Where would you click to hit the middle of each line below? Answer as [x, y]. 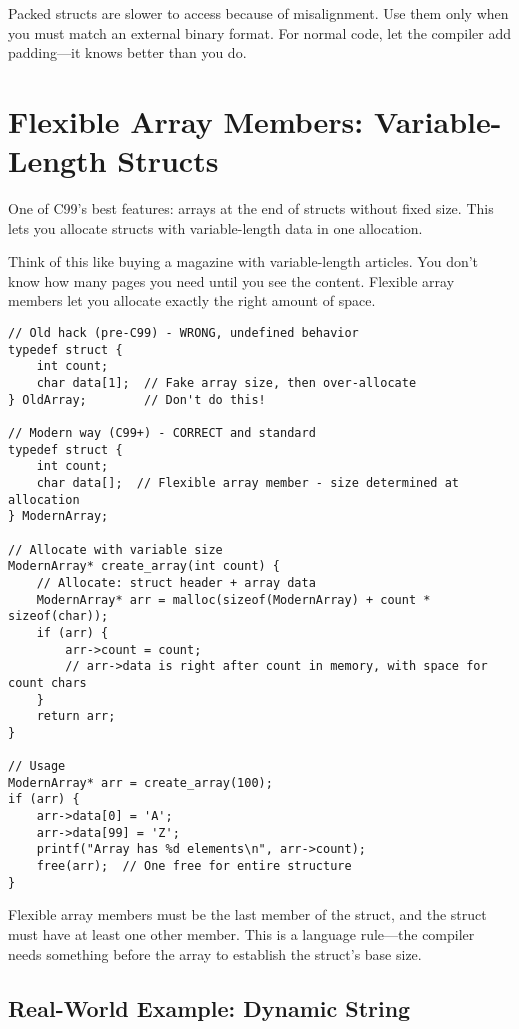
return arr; [76, 716]
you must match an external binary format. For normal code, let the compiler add [259, 32]
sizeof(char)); [58, 616]
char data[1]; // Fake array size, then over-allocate [226, 383]
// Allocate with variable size [115, 549]
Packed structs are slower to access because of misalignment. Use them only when [258, 13]
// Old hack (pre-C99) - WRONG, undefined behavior [183, 333]
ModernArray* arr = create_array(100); [140, 782]
